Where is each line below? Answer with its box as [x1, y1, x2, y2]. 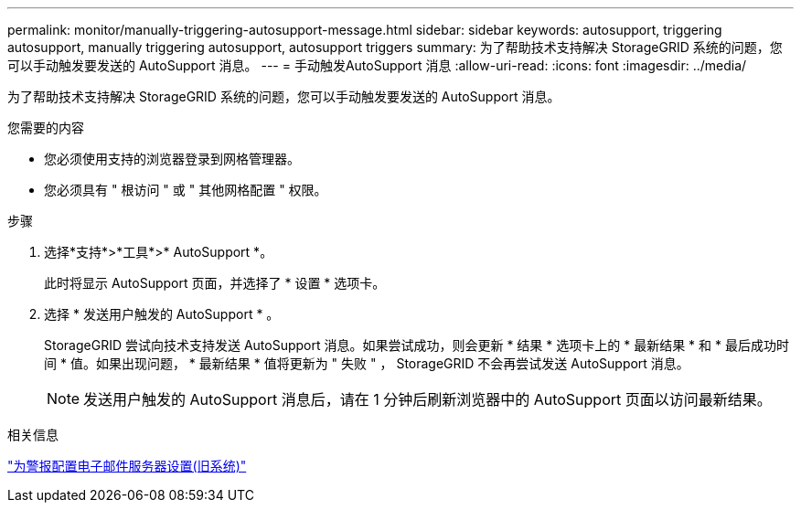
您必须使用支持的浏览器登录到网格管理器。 [44, 151, 300, 166]
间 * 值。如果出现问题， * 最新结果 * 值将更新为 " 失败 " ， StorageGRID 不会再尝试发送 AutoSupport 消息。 [44, 356, 689, 371]
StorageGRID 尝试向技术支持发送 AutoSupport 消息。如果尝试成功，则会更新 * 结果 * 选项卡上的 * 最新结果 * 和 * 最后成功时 [44, 337, 789, 353]
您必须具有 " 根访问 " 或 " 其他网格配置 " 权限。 [44, 182, 327, 197]
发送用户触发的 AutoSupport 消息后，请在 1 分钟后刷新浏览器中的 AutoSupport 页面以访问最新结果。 [83, 390, 772, 409]
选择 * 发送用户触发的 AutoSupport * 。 [44, 306, 280, 322]
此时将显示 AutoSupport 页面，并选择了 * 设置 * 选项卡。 [44, 275, 386, 291]
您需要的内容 [7, 120, 84, 135]
